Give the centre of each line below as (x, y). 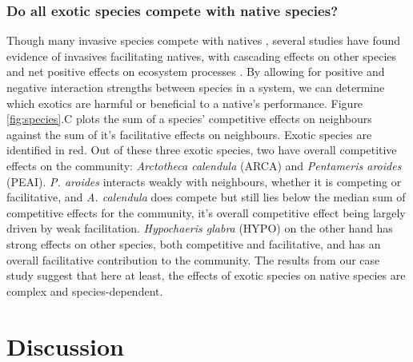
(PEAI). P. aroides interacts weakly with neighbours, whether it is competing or (204, 181)
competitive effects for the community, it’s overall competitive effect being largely (206, 212)
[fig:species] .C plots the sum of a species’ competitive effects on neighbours (189, 119)
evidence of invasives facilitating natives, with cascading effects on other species (202, 56)
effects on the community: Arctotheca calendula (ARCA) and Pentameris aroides (204, 165)
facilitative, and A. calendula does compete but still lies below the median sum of (206, 197)
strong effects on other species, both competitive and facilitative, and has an (194, 243)
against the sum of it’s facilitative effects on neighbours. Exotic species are (189, 134)
